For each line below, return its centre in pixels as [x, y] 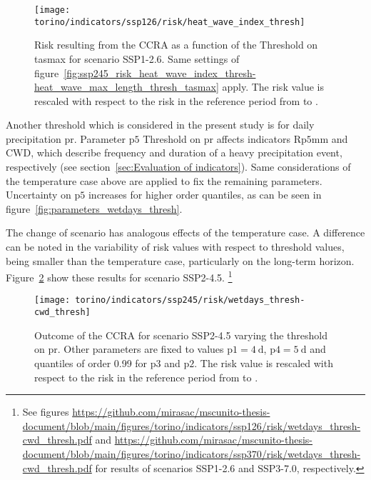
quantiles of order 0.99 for [91, 362]
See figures [46, 412]
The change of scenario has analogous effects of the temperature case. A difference [185, 232]
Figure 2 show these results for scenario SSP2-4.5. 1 [119, 276]
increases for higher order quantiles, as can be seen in [205, 195]
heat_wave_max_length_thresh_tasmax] [127, 87]
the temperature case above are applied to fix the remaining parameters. [164, 180]
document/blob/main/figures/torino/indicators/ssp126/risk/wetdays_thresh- [192, 425]
